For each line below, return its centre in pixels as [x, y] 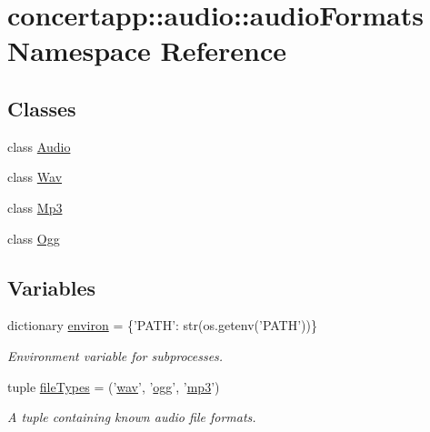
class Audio [39, 146]
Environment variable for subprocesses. [115, 355]
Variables [52, 287]
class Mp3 [35, 207]
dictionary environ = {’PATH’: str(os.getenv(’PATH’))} [163, 325]
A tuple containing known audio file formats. [132, 417]
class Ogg [34, 238]
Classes [42, 108]
